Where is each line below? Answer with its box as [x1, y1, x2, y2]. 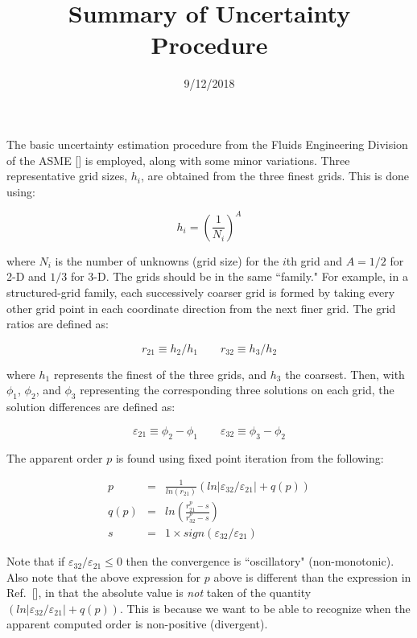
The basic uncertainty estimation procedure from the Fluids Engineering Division [6, 135, 408, 152]
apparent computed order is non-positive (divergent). [6, 615, 268, 632]
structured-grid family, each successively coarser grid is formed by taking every [6, 283, 395, 300]
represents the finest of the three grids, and [53, 365, 267, 382]
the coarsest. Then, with [285, 365, 405, 382]
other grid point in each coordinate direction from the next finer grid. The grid [6, 299, 396, 316]
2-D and [6, 268, 47, 285]
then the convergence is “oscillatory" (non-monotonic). [126, 553, 394, 570]
